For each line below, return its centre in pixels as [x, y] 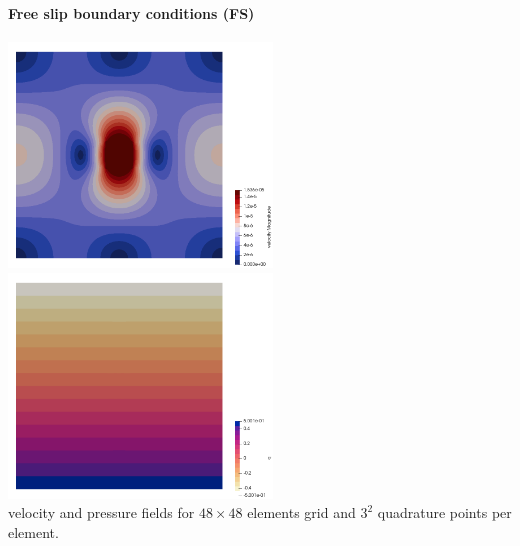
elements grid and [301, 512]
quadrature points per [444, 512]
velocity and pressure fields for [101, 512]
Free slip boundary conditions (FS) [131, 12]
